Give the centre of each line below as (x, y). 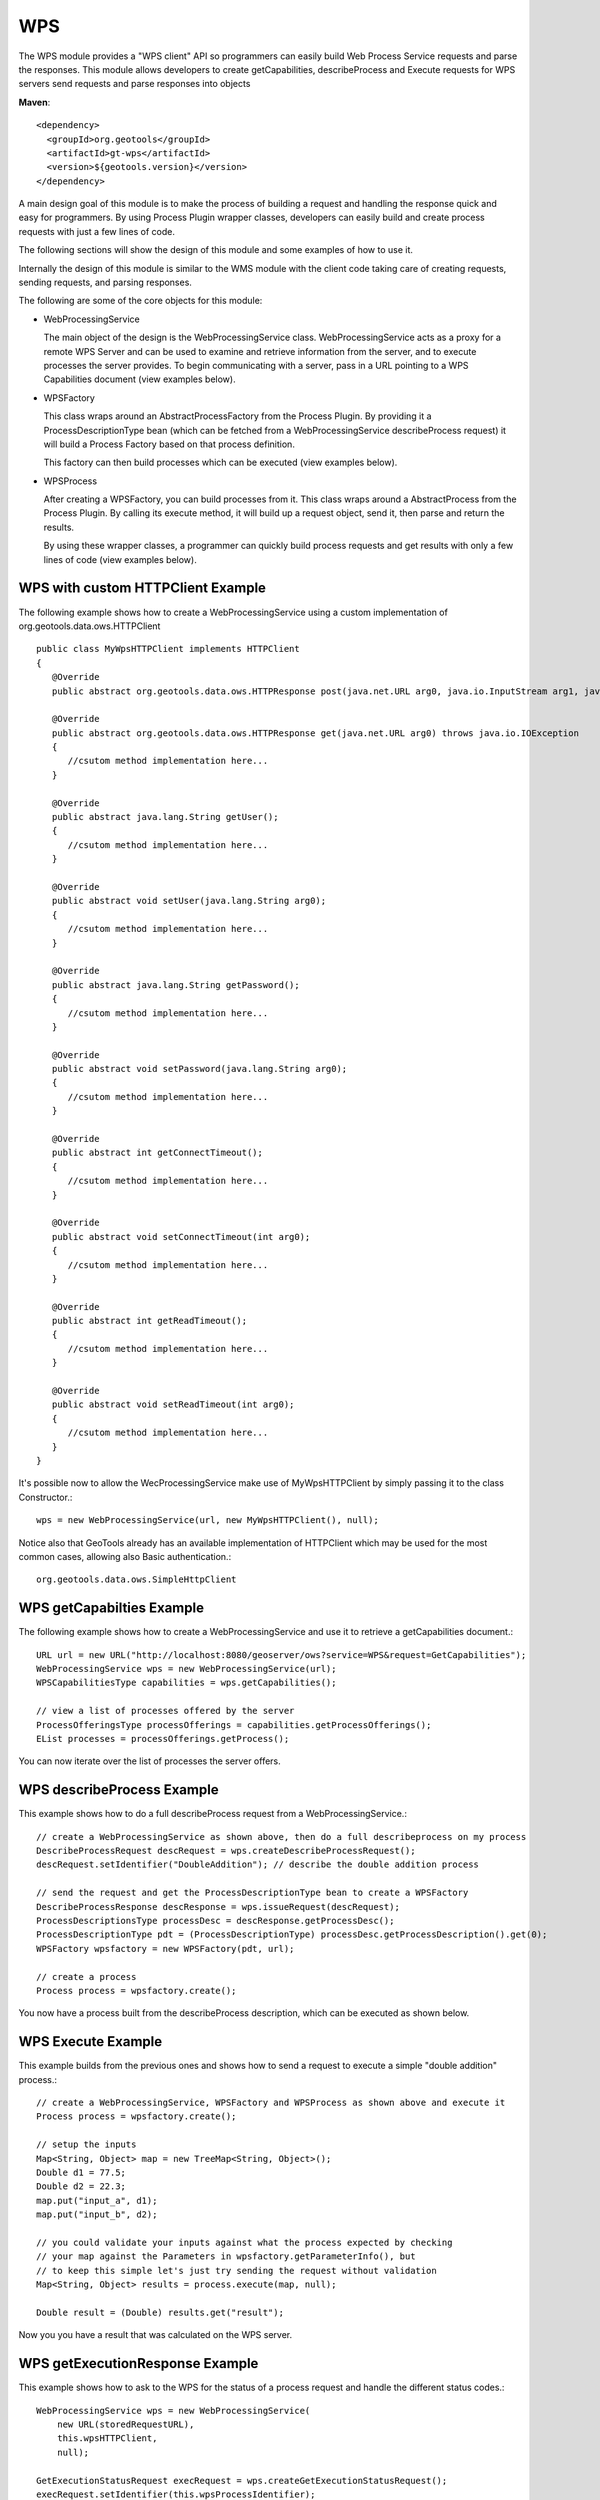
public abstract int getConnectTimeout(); (157, 1153)
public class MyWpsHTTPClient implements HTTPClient (168, 649)
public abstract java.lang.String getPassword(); (175, 984)
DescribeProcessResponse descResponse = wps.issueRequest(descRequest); (218, 1906)
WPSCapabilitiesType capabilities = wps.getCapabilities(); (186, 1683)
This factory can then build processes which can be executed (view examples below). (220, 462)
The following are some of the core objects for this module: (140, 301)
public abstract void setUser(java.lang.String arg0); (189, 901)
